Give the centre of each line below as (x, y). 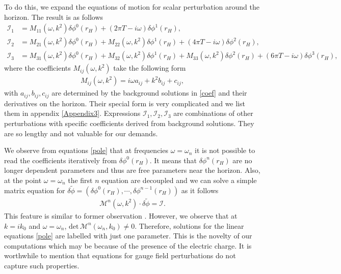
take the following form (150, 68)
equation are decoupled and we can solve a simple (179, 180)
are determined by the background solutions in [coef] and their (149, 93)
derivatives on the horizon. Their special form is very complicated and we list (125, 103)
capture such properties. (42, 265)
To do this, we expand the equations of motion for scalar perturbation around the (132, 7)
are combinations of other (213, 113)
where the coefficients (37, 68)
